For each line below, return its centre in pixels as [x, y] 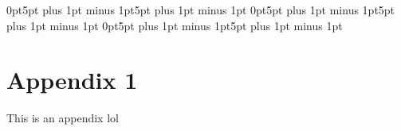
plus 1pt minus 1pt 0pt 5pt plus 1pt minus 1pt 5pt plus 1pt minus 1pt [175, 25]
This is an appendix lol [63, 118]
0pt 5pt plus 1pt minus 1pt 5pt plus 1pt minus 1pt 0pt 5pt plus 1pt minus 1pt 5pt [201, 10]
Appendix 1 [72, 80]
